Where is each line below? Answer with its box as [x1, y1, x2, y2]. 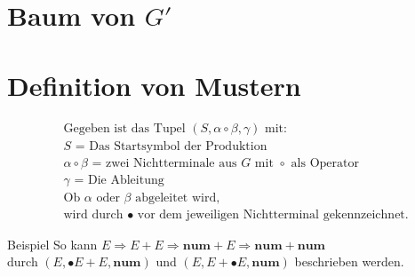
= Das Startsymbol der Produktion [75, 139, 267, 153]
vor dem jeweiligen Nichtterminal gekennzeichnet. [137, 208, 409, 221]
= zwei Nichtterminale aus [92, 156, 237, 170]
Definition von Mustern [7, 67, 301, 103]
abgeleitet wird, [135, 191, 220, 204]
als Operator [291, 156, 359, 170]
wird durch [63, 208, 124, 221]
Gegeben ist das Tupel [63, 122, 186, 135]
